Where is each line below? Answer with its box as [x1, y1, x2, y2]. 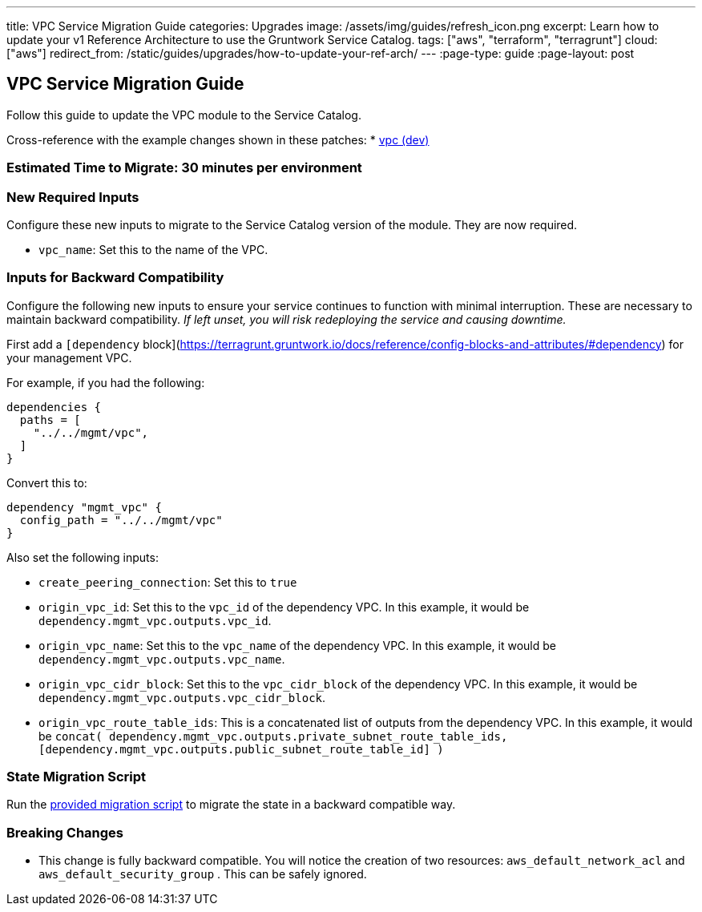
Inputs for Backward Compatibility [6, 269, 224, 286]
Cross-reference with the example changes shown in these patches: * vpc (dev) [6, 132, 430, 147]
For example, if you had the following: [6, 375, 205, 389]
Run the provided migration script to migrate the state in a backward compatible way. [6, 797, 456, 812]
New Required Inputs [6, 188, 139, 205]
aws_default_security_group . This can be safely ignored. [38, 867, 367, 882]
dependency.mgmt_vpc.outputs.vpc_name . [38, 652, 285, 666]
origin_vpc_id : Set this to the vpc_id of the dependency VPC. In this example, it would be [38, 599, 530, 614]
